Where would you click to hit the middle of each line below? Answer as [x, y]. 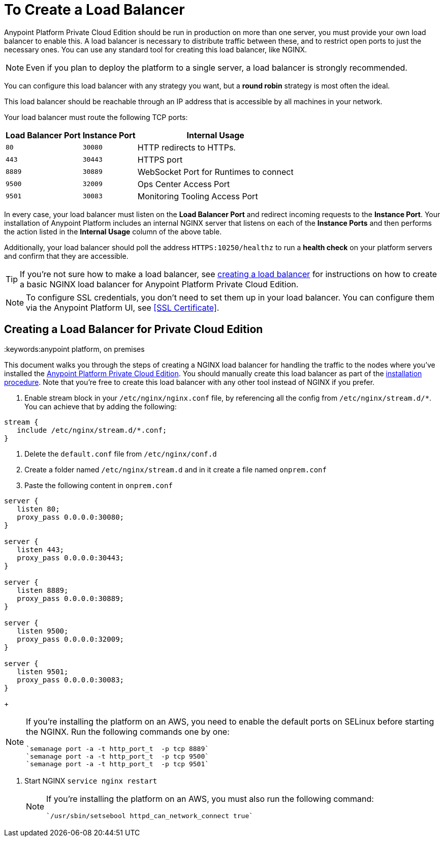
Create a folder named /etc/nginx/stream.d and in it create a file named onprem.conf [176, 469]
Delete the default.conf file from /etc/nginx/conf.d [121, 454]
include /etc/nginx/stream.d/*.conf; [92, 430]
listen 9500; [43, 631]
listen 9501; [43, 671]
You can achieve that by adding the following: [101, 406]
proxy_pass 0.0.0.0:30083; [71, 680]
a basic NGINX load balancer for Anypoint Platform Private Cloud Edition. [159, 284]
